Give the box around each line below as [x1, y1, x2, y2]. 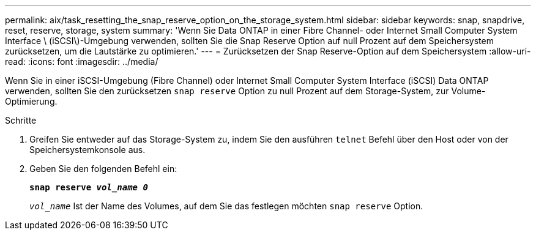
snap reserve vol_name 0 [29, 182, 148, 192]
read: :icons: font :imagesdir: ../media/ [5, 56, 158, 67]
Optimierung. [5, 96, 58, 106]
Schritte [5, 115, 37, 125]
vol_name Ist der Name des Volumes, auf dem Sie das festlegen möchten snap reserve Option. [29, 201, 423, 211]
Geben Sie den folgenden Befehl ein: [29, 163, 177, 174]
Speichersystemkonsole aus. [29, 144, 146, 155]
